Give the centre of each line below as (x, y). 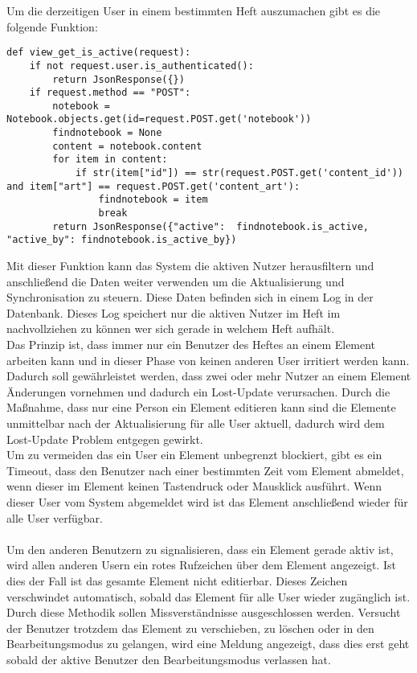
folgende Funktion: (52, 26)
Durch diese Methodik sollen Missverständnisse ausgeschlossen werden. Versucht (204, 612)
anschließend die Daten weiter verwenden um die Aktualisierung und (176, 281)
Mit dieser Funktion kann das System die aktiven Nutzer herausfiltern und (190, 266)
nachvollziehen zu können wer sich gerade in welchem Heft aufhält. (171, 328)
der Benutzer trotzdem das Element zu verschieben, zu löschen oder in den (190, 628)
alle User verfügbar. (55, 517)
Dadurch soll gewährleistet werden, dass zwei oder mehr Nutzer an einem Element (209, 376)
